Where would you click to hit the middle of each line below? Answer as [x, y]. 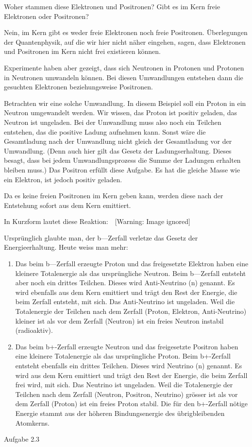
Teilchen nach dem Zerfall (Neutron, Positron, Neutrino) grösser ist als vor [126, 394]
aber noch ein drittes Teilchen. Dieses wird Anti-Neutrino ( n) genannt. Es [125, 283]
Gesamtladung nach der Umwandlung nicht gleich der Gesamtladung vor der [118, 141]
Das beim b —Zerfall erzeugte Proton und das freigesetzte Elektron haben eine [132, 264]
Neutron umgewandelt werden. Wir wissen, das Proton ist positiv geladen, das [120, 112]
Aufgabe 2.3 [22, 439]
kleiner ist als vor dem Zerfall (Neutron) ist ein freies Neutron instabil [119, 320]
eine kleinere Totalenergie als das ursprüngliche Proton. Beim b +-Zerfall [123, 356]
